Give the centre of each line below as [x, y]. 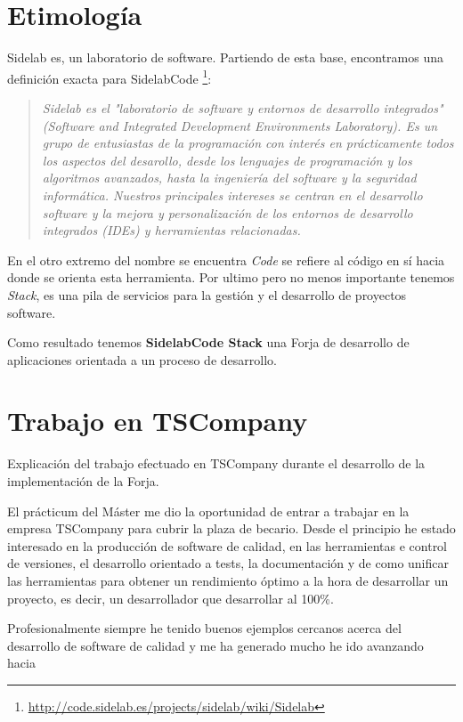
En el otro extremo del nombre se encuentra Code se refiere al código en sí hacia [226, 260]
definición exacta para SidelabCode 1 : [110, 77]
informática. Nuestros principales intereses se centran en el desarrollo [232, 195]
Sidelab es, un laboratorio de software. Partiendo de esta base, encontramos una [225, 57]
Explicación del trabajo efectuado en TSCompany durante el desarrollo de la [216, 463]
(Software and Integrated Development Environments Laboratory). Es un [240, 125]
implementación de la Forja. [83, 481]
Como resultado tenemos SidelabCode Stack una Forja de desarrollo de [208, 342]
